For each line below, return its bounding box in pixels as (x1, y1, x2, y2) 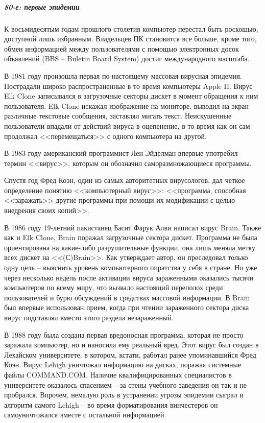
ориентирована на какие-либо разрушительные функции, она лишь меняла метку (4, 242, 256, 252)
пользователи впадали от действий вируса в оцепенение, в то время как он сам (4, 120, 250, 131)
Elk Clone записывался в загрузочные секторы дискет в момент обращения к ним (4, 90, 258, 101)
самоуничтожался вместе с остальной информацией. (4, 409, 166, 420)
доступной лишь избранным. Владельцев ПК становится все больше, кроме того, (4, 33, 257, 44)
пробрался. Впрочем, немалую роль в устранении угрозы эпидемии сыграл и (4, 389, 244, 400)
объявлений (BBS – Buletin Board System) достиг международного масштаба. (4, 53, 250, 64)
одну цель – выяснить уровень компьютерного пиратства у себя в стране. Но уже (4, 262, 257, 273)
